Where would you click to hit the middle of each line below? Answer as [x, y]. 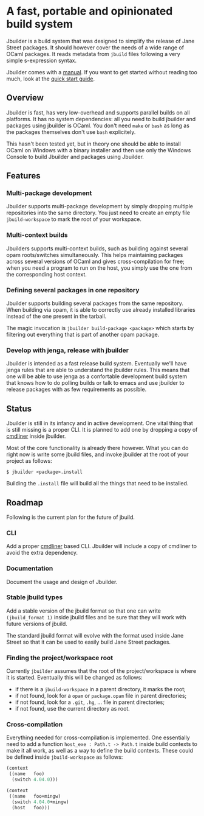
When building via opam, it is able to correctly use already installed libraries [101, 310]
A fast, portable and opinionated [90, 11]
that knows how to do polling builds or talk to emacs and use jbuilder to [95, 383]
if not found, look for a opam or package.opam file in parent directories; [101, 696]
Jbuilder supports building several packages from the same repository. [95, 303]
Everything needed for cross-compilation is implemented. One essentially [98, 737]
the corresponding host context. [46, 274]
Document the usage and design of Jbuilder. [62, 582]
